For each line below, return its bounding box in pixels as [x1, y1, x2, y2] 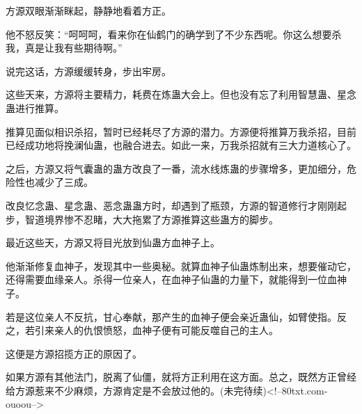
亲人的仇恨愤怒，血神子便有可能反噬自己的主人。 [54, 323, 278, 337]
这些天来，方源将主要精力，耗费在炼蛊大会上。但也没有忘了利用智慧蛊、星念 [6, 87, 356, 102]
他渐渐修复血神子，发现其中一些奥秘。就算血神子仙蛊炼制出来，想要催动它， [6, 258, 356, 273]
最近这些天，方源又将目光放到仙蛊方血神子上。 [6, 235, 220, 250]
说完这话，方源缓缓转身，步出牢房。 [6, 63, 171, 78]
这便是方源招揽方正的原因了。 [6, 346, 142, 360]
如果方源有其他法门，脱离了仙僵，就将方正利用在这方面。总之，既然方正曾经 [6, 369, 356, 384]
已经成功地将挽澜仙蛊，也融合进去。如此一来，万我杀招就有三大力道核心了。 [6, 138, 356, 152]
